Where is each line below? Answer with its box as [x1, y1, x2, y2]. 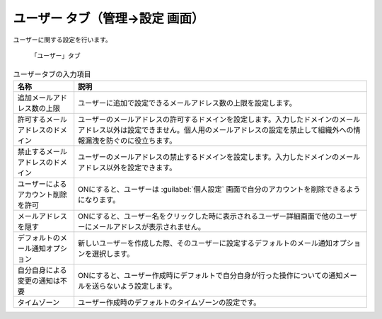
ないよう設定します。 [106, 281, 177, 291]
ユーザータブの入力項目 [13, 69, 91, 79]
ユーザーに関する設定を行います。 [13, 35, 112, 44]
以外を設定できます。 [106, 163, 177, 173]
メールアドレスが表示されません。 [92, 221, 205, 231]
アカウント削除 [17, 190, 67, 199]
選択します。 [92, 248, 134, 258]
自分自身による [17, 265, 67, 275]
